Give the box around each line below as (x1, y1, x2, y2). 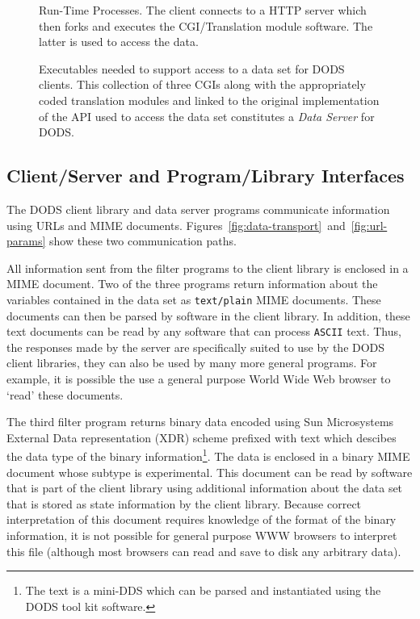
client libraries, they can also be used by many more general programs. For (6, 354, 377, 371)
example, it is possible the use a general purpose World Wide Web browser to (6, 370, 391, 387)
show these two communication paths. (49, 232, 237, 249)
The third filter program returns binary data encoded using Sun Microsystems (6, 413, 394, 430)
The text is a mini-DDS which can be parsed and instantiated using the (25, 582, 381, 599)
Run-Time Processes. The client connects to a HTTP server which (39, 2, 367, 18)
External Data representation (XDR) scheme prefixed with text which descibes (6, 429, 397, 445)
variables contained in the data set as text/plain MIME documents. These (6, 291, 381, 307)
